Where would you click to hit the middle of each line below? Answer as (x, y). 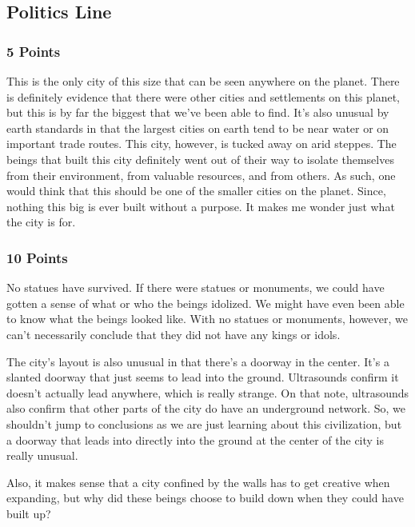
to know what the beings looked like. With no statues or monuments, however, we (207, 319)
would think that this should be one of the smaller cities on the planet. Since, (196, 191)
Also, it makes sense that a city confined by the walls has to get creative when (198, 482)
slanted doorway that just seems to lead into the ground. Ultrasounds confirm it (203, 377)
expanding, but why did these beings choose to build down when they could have (205, 498)
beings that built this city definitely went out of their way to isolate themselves (200, 159)
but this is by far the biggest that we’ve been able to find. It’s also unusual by (198, 112)
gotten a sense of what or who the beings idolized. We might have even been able (206, 303)
